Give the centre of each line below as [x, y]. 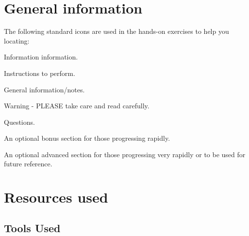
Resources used [56, 197]
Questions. [19, 122]
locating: [17, 40]
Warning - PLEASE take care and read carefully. [77, 106]
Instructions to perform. [40, 73]
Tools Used [32, 228]
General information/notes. [44, 89]
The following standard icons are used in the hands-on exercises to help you [116, 31]
